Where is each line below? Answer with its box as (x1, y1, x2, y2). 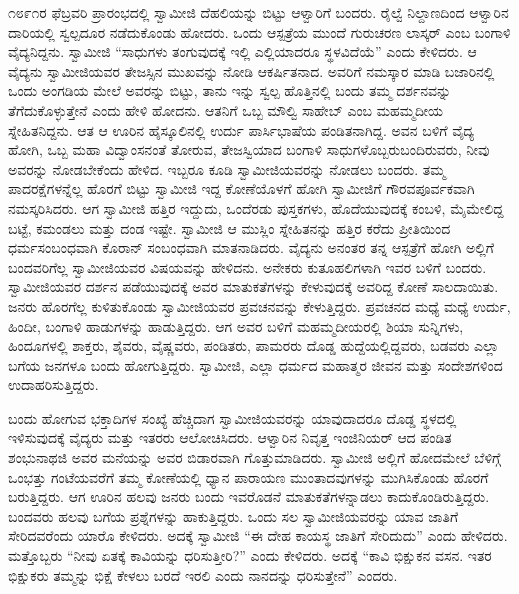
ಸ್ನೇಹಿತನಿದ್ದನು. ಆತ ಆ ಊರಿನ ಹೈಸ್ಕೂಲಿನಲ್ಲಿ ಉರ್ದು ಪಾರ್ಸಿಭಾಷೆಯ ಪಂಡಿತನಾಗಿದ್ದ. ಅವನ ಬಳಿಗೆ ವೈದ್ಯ (8, 119, 475, 140)
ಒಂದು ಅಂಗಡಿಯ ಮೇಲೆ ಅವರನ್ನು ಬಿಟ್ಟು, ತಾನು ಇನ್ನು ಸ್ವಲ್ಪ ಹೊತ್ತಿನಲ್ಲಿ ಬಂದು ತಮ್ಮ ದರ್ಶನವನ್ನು (8, 80, 452, 101)
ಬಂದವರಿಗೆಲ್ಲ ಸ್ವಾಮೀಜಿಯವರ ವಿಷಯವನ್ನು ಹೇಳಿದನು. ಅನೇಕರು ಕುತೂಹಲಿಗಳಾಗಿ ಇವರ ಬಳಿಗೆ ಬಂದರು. (8, 256, 487, 277)
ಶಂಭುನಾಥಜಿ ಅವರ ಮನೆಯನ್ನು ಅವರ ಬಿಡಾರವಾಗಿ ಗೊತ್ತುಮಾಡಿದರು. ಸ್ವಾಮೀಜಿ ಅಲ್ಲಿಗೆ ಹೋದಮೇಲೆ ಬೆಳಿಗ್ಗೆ (8, 447, 501, 468)
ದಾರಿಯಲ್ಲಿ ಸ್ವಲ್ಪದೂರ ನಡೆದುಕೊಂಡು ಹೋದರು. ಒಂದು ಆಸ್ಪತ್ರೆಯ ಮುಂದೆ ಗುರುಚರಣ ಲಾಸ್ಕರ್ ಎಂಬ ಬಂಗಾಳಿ (8, 21, 511, 42)
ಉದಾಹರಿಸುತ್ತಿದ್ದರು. (8, 374, 99, 395)
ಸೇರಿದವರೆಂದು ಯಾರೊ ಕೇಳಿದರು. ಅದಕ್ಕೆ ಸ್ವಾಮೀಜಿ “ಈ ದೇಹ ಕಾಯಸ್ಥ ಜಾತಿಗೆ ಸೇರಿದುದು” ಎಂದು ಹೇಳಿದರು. (8, 525, 508, 546)
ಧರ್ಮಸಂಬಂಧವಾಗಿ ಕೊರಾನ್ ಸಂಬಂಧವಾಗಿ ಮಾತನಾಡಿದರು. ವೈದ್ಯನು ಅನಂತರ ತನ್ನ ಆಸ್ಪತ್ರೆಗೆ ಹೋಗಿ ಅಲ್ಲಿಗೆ (8, 237, 495, 258)
